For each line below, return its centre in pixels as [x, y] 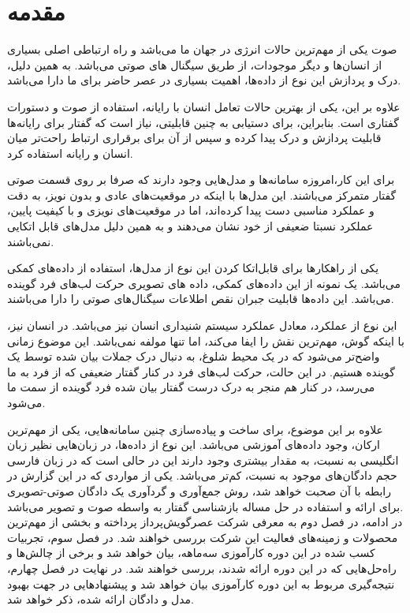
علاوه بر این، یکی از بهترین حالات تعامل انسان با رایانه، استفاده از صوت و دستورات [204, 106]
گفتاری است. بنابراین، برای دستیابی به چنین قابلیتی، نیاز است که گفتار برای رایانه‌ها [203, 122]
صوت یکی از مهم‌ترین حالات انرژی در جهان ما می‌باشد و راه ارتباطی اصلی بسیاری [202, 49]
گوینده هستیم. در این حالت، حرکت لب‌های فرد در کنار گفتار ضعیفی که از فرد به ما [201, 371]
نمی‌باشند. [31, 241]
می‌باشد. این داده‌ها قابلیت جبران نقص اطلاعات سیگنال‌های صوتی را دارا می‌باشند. [201, 299]
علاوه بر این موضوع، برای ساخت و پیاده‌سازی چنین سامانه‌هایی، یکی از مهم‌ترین [195, 429]
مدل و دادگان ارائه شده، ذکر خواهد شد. [101, 599]
